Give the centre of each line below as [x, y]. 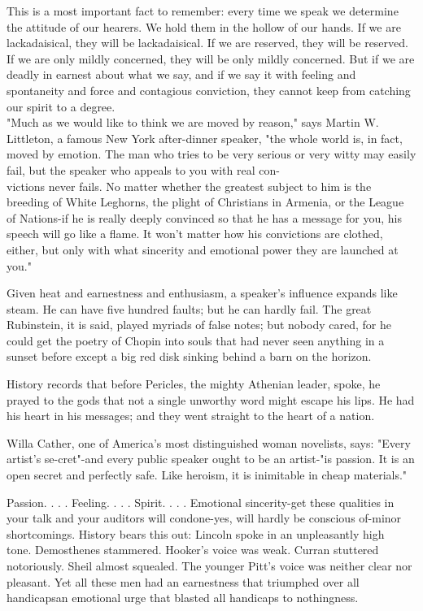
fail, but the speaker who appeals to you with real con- [143, 169]
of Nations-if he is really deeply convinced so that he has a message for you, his [204, 217]
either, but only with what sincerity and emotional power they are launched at [203, 249]
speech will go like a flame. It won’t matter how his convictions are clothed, [195, 234]
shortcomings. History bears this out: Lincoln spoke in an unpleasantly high [196, 533]
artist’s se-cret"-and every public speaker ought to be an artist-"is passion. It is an [211, 459]
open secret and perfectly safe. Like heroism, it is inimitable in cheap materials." [207, 475]
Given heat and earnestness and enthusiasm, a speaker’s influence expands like [202, 293]
